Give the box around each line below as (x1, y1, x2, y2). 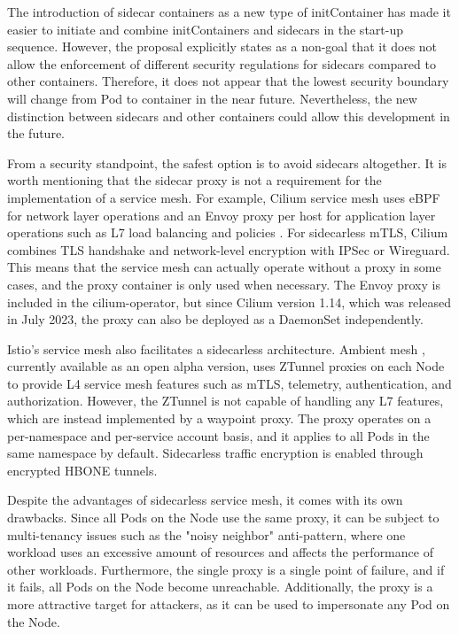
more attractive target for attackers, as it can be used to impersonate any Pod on (7, 595, 450, 613)
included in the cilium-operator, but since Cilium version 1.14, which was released (7, 292, 451, 311)
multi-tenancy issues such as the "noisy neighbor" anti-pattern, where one (7, 525, 406, 544)
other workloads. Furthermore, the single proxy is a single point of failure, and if (7, 560, 445, 578)
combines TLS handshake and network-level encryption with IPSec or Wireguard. (7, 240, 450, 259)
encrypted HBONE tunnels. (7, 460, 158, 479)
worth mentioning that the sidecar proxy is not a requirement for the (7, 171, 382, 189)
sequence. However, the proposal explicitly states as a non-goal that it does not (7, 37, 438, 56)
